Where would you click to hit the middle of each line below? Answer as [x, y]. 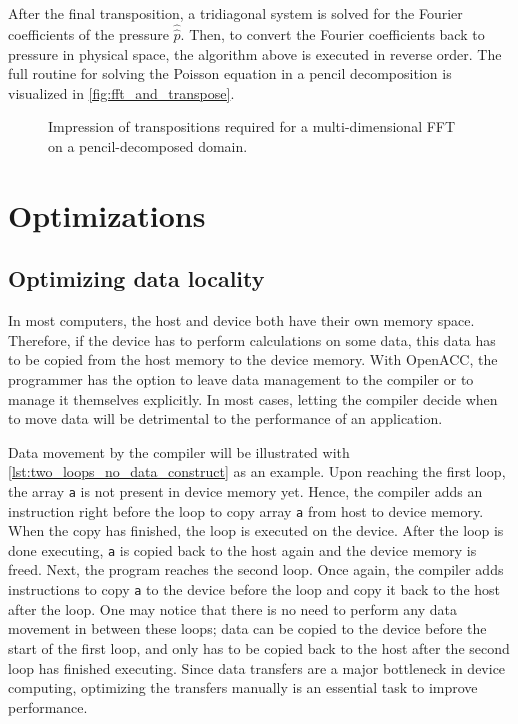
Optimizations [107, 214]
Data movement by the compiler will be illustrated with [179, 451]
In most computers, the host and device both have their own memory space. [241, 320]
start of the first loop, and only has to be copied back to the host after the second [259, 647]
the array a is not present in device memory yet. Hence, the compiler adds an [245, 490]
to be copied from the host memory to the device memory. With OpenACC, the [253, 359]
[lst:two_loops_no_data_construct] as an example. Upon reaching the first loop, [257, 471]
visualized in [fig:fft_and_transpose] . [121, 92]
